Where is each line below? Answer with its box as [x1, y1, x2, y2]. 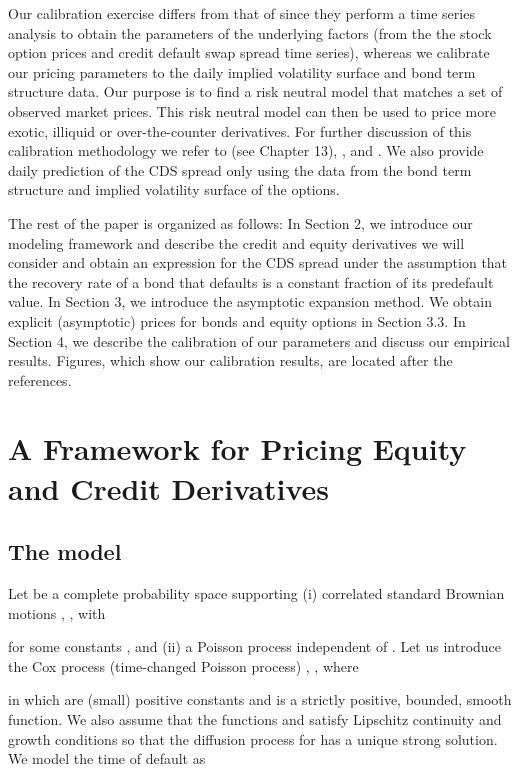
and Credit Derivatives [8, 467, 330, 508]
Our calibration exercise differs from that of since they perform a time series [8, 3, 475, 23]
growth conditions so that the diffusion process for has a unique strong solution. [8, 728, 498, 749]
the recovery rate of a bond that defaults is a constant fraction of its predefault [8, 271, 494, 292]
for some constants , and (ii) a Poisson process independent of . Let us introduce [8, 636, 502, 657]
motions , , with [8, 602, 106, 623]
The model [8, 536, 122, 567]
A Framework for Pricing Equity [8, 428, 467, 469]
